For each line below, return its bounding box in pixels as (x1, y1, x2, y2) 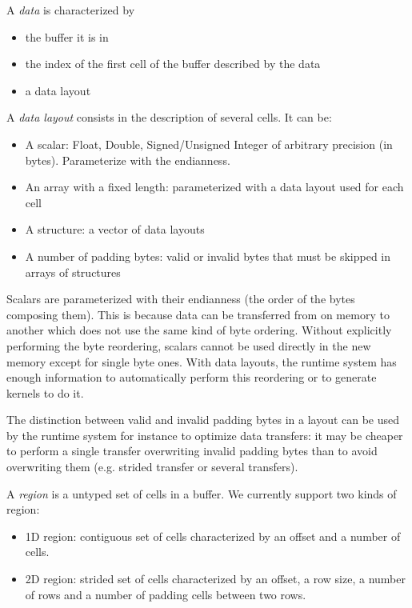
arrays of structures (25, 263, 121, 280)
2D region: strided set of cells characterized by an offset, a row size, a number (25, 570, 406, 587)
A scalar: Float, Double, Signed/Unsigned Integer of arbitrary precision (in (25, 135, 393, 152)
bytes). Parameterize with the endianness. (25, 151, 230, 168)
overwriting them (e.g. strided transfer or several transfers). (6, 458, 298, 475)
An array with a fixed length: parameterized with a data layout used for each (25, 178, 404, 195)
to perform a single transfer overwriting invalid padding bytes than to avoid (6, 442, 378, 459)
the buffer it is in (25, 28, 109, 45)
